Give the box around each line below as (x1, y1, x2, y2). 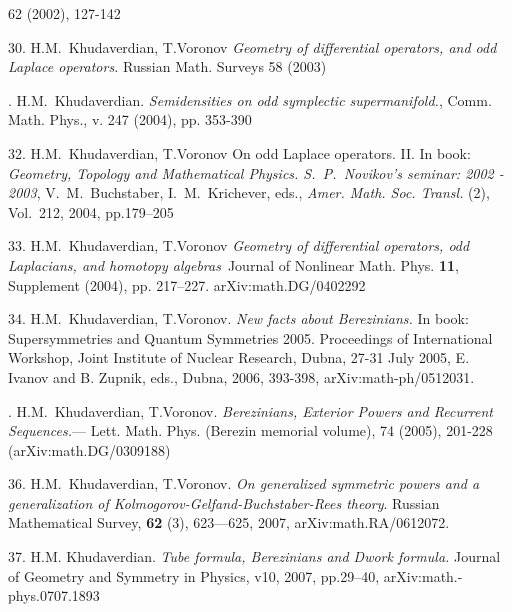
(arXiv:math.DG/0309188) (8, 439, 171, 460)
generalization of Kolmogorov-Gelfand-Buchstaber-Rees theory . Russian (8, 492, 440, 513)
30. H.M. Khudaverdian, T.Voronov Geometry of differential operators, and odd (8, 36, 497, 57)
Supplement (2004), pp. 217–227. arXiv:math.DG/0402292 (8, 274, 366, 295)
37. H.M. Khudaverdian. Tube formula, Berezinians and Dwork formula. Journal (8, 546, 501, 567)
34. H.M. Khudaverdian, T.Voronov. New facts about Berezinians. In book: (8, 308, 469, 329)
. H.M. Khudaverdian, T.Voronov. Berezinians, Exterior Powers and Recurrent (8, 400, 494, 421)
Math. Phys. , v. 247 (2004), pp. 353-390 (8, 109, 252, 130)
